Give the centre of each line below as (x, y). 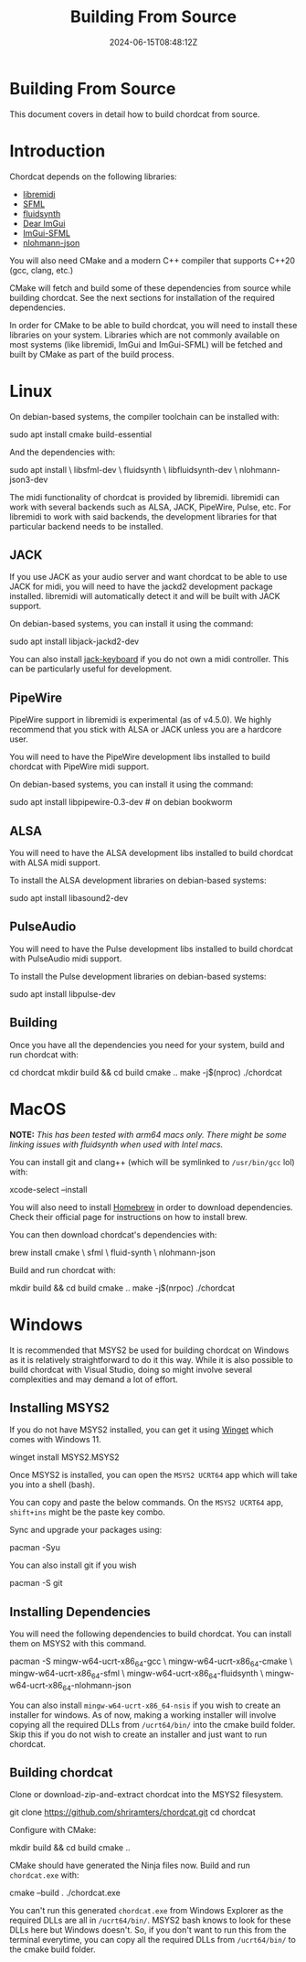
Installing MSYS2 (59, 1407)
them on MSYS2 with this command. (78, 1644)
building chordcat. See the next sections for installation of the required (142, 297)
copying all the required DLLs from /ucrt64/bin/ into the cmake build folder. (153, 1724)
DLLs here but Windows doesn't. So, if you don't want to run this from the (148, 1930)
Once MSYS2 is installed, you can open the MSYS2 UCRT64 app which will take (153, 1475)
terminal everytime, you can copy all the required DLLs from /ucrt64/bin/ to (153, 1940)
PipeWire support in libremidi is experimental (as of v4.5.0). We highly (141, 720)
